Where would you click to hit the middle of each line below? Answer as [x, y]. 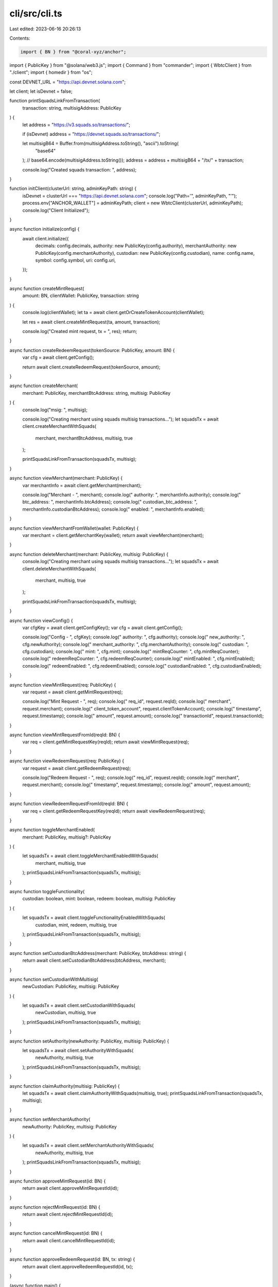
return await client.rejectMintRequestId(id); [68, 1214]
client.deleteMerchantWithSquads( [59, 568]
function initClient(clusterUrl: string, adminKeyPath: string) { [73, 188]
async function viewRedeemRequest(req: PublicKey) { [67, 761]
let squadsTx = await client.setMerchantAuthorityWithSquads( [88, 1145]
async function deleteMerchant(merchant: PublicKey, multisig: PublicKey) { [89, 554]
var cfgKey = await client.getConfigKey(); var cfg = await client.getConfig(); [102, 628]
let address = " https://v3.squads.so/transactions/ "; [76, 125]
